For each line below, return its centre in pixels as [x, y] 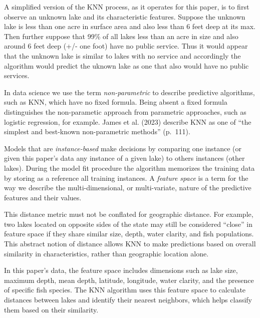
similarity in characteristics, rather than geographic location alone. [106, 253]
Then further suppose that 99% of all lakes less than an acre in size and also [121, 36]
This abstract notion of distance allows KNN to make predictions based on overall [130, 244]
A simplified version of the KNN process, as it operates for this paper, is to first [127, 7]
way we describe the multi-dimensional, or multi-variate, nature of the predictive [128, 188]
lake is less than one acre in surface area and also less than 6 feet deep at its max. [130, 26]
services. [17, 75]
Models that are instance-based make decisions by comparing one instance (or [123, 148]
